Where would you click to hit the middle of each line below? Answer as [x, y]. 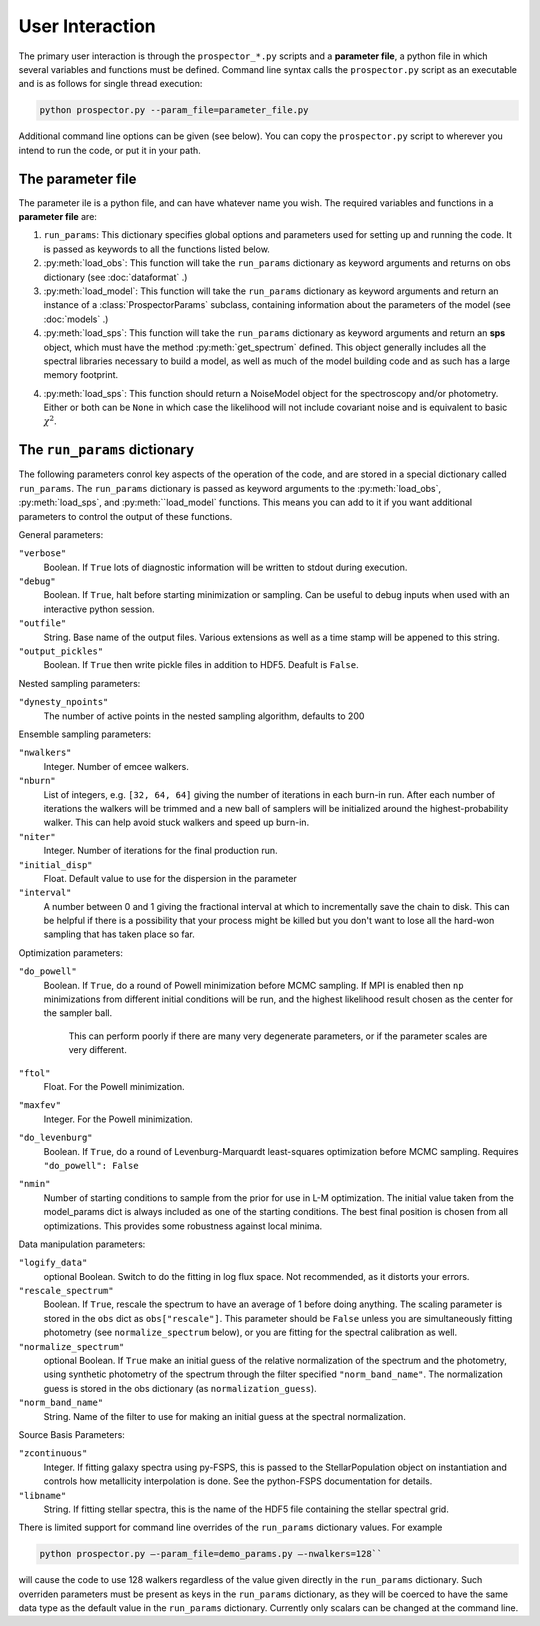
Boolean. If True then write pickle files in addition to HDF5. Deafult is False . [201, 665]
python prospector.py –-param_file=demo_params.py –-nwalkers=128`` [211, 1554]
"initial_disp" [56, 864]
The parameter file [77, 178]
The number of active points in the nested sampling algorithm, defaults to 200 [204, 716]
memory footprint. [81, 375]
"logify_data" [53, 1263]
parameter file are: [57, 216]
